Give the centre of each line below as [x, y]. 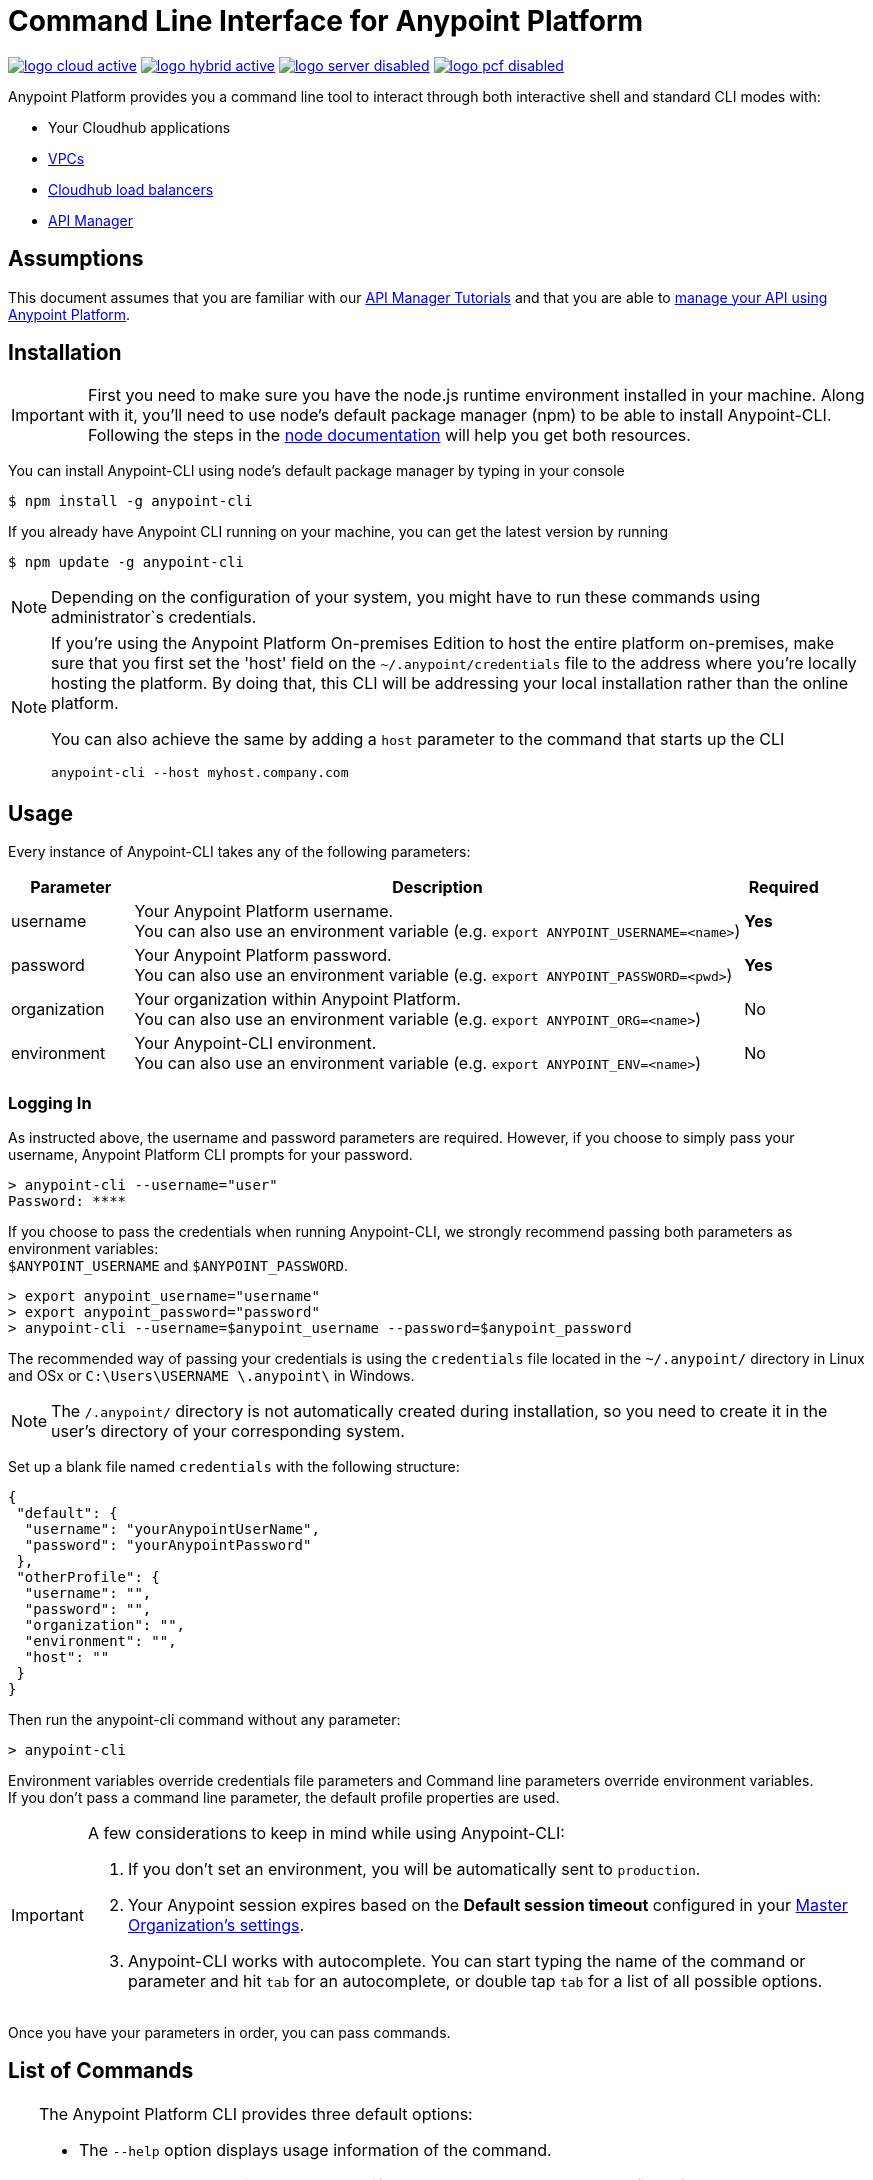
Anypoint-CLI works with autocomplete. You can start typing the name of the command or [466, 1961]
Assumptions [76, 259]
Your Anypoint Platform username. [264, 911]
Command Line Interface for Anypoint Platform [326, 21]
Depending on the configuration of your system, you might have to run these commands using [406, 597]
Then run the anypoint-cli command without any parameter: [204, 1720]
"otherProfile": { [88, 1577]
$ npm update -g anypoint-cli [126, 562]
